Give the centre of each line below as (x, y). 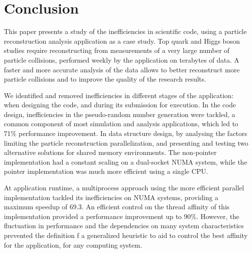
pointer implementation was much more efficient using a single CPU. (106, 171)
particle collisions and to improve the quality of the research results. (105, 79)
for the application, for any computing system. (73, 245)
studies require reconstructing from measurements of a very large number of (117, 50)
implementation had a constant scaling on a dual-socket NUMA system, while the (126, 161)
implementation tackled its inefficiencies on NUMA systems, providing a (111, 197)
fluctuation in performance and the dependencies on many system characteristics (124, 226)
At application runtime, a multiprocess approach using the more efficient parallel (124, 188)
